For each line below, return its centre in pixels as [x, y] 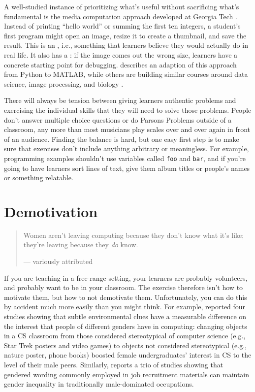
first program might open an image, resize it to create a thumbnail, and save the [125, 35]
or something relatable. [39, 178]
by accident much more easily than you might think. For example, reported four [125, 307]
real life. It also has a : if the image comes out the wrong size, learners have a [121, 54]
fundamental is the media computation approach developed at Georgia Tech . [121, 16]
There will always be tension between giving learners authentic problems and [120, 100]
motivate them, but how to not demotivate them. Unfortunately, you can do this [126, 297]
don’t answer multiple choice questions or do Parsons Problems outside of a [118, 119]
